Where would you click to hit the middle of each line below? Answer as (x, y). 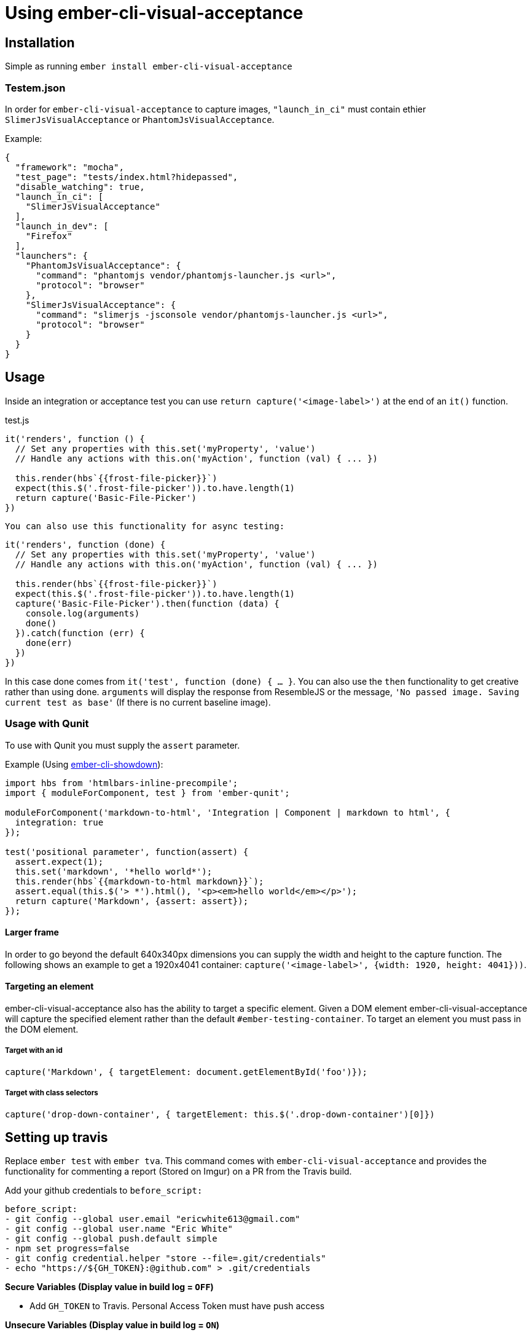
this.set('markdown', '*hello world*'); (114, 871)
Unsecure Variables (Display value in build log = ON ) (112, 1325)
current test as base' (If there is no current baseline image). (138, 702)
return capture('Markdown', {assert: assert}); (132, 901)
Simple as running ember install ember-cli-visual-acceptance (149, 66)
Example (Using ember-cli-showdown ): (84, 764)
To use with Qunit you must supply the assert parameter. (123, 745)
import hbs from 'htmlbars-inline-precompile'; (122, 783)
